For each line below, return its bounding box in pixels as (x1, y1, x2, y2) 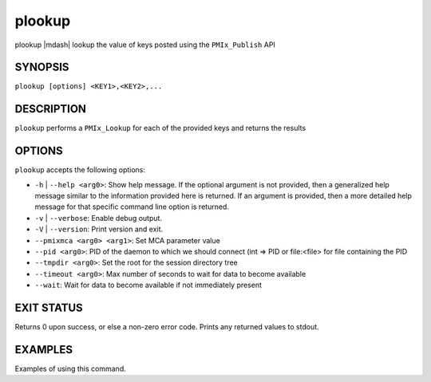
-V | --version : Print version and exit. (34, 224, 164, 234)
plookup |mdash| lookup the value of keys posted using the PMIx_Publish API (14, 40, 275, 49)
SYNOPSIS (14, 61, 69, 74)
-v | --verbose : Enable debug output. (34, 213, 163, 223)
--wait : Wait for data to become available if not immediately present (34, 280, 263, 290)
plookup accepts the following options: (14, 165, 146, 175)
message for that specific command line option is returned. (34, 202, 229, 211)
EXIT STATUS (14, 301, 83, 314)
